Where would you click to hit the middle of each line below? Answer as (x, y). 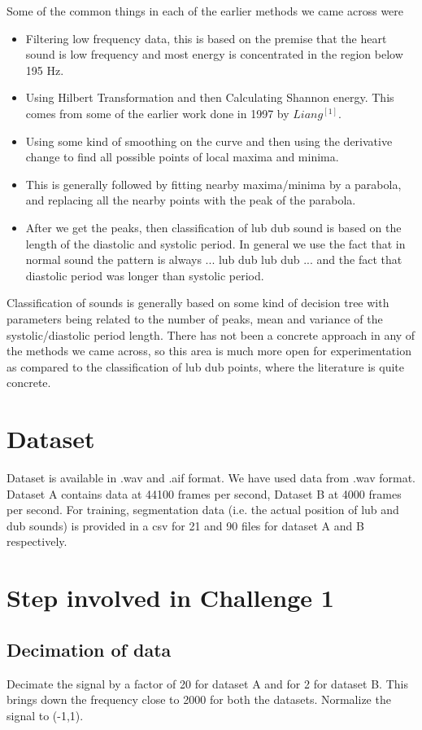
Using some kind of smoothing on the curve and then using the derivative (209, 141)
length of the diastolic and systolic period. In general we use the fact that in (215, 243)
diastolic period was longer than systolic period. (145, 275)
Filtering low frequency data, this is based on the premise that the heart (206, 38)
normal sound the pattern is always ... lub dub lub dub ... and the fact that (214, 259)
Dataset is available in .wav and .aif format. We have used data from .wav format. (211, 477)
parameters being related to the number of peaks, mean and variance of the (195, 318)
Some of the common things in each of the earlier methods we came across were (205, 11)
